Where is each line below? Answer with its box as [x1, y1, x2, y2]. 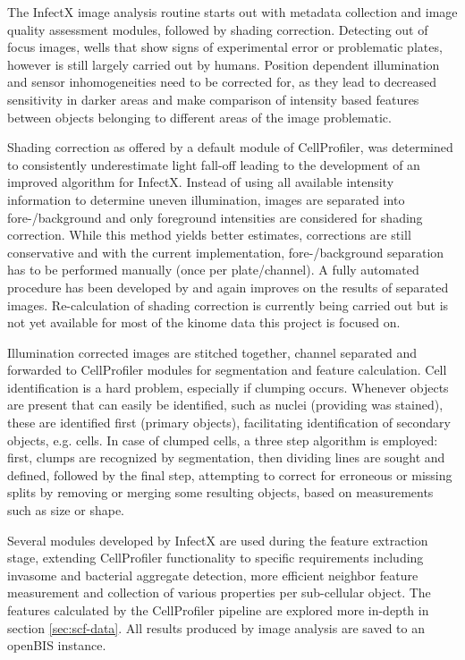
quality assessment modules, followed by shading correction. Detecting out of [7, 20, 428, 38]
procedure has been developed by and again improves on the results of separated [7, 277, 449, 296]
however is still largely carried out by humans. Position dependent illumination [7, 55, 440, 73]
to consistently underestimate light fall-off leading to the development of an [7, 155, 420, 173]
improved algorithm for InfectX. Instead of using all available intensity [7, 173, 394, 191]
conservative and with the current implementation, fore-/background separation [7, 242, 444, 261]
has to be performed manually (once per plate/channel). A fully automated [7, 260, 419, 279]
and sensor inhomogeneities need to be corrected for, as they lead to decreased [7, 72, 437, 91]
